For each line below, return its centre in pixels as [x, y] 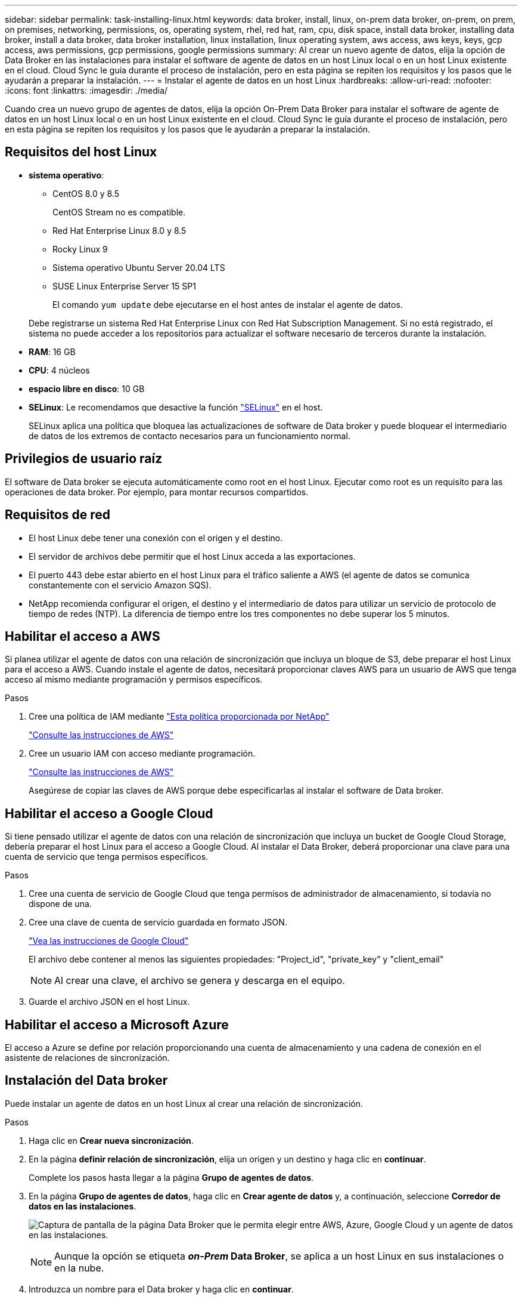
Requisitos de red [58, 515]
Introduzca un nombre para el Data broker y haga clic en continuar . [161, 1289]
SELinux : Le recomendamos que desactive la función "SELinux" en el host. [176, 407]
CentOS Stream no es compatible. [119, 212]
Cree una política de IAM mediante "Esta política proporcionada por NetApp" [179, 717]
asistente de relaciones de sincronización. [87, 1058]
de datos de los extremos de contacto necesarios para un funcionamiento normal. [189, 436]
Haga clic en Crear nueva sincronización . [111, 1140]
